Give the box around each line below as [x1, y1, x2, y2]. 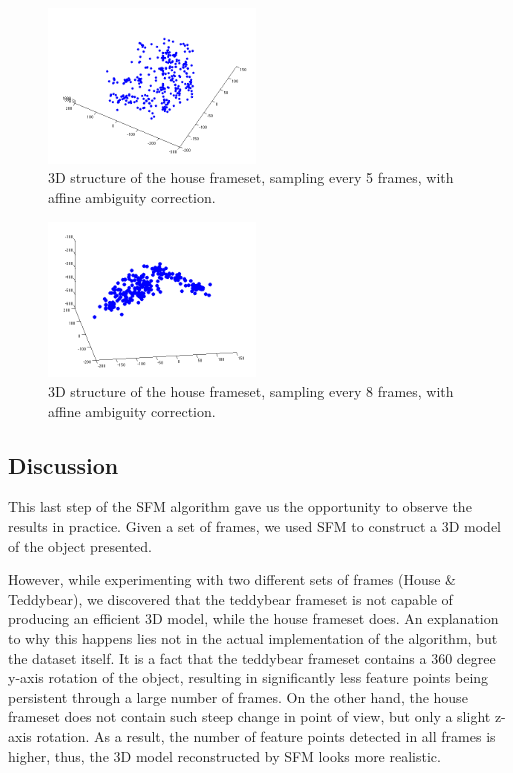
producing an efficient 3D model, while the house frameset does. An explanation [8, 608, 499, 629]
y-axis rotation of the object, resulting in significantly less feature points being [8, 667, 489, 688]
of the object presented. [8, 535, 153, 556]
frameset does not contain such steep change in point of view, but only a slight [8, 706, 491, 727]
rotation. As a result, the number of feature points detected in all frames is [36, 725, 496, 746]
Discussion [8, 449, 119, 480]
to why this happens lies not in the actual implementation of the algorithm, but [8, 627, 498, 648]
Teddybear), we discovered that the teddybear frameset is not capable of [8, 588, 453, 609]
